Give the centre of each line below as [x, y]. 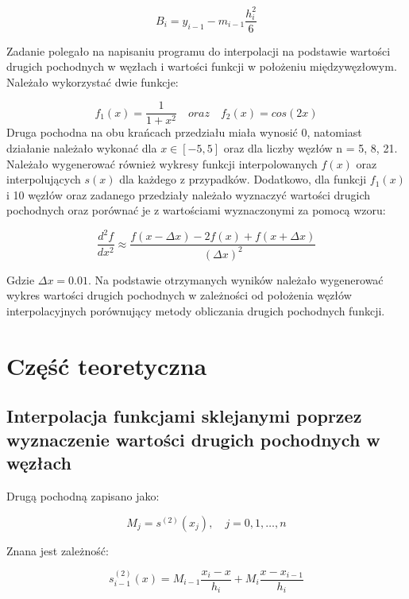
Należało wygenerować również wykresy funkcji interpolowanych [162, 163]
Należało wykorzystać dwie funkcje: [93, 81]
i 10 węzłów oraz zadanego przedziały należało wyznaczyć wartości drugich [188, 194]
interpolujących [44, 179]
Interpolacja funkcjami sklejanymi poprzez [184, 416]
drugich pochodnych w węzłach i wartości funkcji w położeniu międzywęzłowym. [202, 66]
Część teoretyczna [107, 365]
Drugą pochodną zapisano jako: [83, 496]
